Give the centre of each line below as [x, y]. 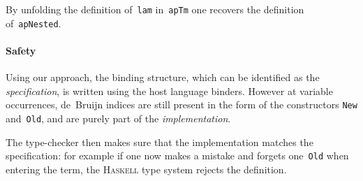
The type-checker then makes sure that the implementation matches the [160, 142]
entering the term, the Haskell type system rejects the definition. [146, 169]
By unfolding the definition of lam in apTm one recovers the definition [155, 9]
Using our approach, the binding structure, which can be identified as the [163, 77]
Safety [21, 50]
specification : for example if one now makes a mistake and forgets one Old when [177, 155]
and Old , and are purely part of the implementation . [118, 118]
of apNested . [34, 23]
